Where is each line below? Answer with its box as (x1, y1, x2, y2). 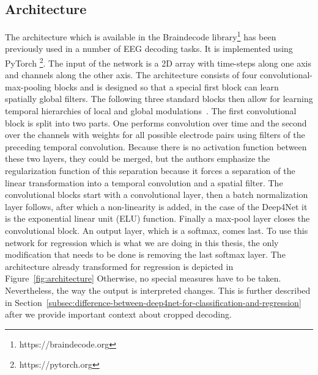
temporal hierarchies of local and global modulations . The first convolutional (5, 104, 297, 117)
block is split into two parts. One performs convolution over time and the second (5, 116, 307, 129)
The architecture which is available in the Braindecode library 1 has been (5, 29, 276, 43)
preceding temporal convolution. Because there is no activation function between (5, 140, 307, 153)
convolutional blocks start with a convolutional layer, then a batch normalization (5, 188, 308, 201)
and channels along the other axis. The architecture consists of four (5, 68, 257, 81)
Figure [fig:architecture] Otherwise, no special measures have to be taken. (5, 272, 281, 285)
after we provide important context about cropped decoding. (5, 308, 232, 321)
